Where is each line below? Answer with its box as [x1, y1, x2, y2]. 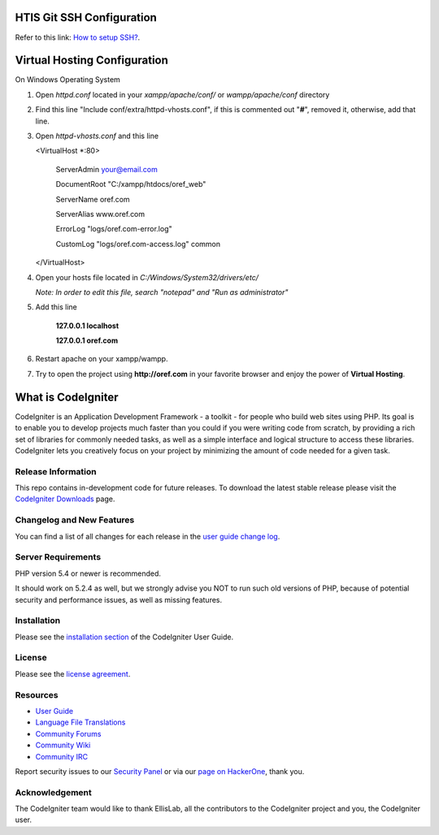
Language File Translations [35, 717, 126, 727]
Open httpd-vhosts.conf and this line [35, 131, 159, 141]
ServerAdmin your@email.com [55, 164, 159, 174]
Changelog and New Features [15, 514, 135, 526]
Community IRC [35, 751, 89, 761]
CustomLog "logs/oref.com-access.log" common [55, 239, 221, 249]
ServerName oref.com [55, 194, 130, 204]
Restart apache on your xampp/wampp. [35, 354, 168, 364]
